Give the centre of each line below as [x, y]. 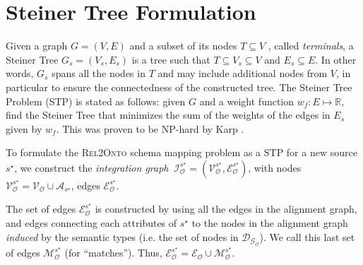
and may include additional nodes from [243, 73]
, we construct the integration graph [91, 167]
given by [24, 128]
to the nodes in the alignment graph [270, 223]
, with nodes [275, 167]
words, [20, 73]
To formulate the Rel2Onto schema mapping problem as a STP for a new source [181, 152]
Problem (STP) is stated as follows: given [96, 101]
